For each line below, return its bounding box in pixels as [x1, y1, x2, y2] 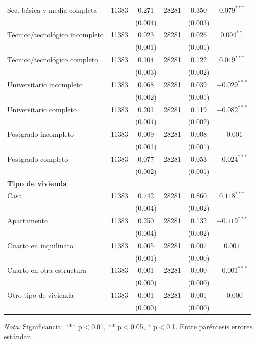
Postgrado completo [7, 153, 68, 164]
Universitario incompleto [7, 79, 83, 89]
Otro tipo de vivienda [7, 290, 74, 300]
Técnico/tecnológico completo [7, 54, 98, 65]
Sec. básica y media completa [7, 4, 97, 15]
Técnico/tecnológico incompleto [7, 29, 104, 40]
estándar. [4, 331, 32, 341]
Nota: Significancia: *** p [4, 321, 82, 332]
